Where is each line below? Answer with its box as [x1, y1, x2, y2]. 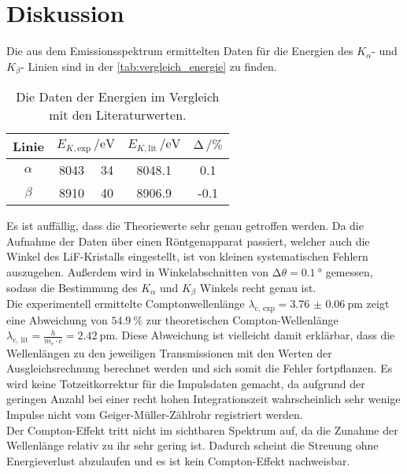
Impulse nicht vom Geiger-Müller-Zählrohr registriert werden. [6, 406, 303, 422]
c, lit [13, 336, 28, 345]
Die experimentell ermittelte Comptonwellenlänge [6, 295, 245, 311]
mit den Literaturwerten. [49, 106, 187, 124]
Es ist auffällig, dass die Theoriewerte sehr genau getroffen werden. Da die [6, 217, 364, 234]
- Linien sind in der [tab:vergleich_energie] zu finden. [20, 57, 277, 74]
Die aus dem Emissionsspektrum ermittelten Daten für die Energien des [6, 43, 353, 59]
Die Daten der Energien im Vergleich [16, 87, 220, 106]
